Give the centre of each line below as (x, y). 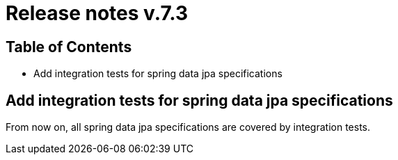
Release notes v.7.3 (97, 13)
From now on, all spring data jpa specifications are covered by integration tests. (188, 127)
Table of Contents (69, 47)
